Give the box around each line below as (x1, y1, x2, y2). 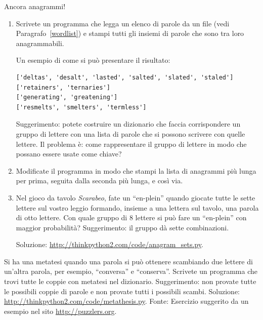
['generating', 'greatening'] (16, 94, 118, 101)
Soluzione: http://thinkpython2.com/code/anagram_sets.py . (16, 239, 203, 250)
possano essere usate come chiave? (16, 148, 122, 159)
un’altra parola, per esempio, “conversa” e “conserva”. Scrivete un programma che (4, 266, 258, 276)
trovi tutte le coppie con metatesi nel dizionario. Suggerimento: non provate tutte (4, 276, 256, 287)
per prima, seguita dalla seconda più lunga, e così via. (16, 175, 183, 186)
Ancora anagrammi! (4, 1, 66, 11)
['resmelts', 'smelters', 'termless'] (16, 103, 147, 111)
